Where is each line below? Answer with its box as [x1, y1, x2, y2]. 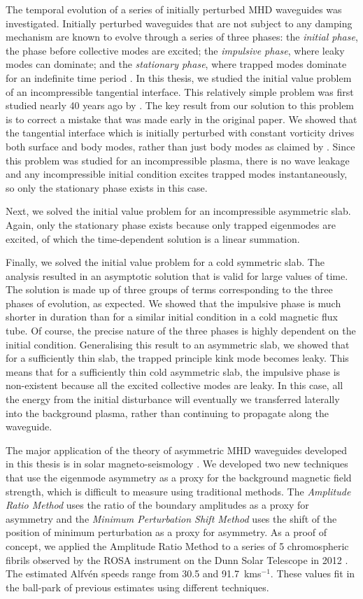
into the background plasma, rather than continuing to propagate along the [6, 405, 329, 420]
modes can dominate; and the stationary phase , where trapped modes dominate [6, 57, 347, 71]
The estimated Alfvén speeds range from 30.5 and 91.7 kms [6, 566, 262, 581]
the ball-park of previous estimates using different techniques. [6, 579, 269, 594]
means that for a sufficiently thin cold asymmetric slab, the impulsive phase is [6, 364, 341, 379]
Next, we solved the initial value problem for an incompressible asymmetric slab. [6, 204, 351, 218]
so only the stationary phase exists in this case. [6, 180, 208, 195]
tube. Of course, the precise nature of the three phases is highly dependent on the [6, 323, 356, 338]
